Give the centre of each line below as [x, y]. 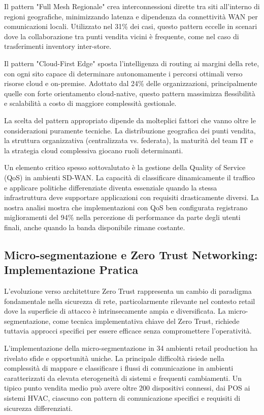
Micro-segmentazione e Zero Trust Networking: [131, 254]
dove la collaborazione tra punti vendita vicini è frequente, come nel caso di [122, 36]
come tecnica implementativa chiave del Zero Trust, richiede [146, 321]
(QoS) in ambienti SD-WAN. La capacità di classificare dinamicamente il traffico [130, 177]
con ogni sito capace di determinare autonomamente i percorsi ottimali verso [123, 73]
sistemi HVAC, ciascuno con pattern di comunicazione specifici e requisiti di [122, 398]
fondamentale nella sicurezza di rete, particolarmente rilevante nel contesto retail [130, 301]
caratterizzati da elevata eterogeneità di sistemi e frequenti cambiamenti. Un [123, 378]
